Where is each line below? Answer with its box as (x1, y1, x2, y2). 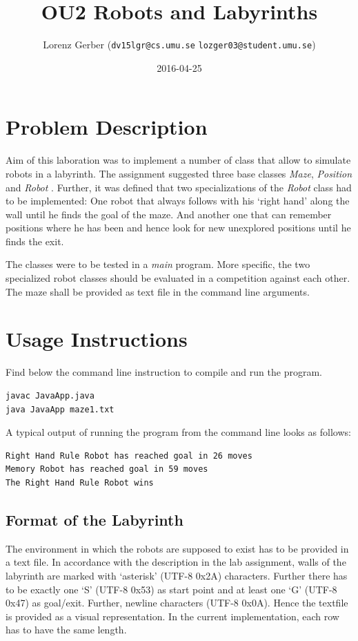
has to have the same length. (6, 622, 127, 637)
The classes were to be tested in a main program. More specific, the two (6, 257, 310, 271)
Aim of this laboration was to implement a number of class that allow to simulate (6, 153, 351, 167)
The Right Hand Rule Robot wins (6, 477, 154, 488)
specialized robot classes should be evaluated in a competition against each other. (6, 271, 350, 285)
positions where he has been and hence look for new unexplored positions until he (6, 220, 351, 235)
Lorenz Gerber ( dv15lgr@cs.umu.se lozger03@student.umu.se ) (43, 37, 316, 52)
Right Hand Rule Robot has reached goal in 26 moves (6, 450, 252, 461)
